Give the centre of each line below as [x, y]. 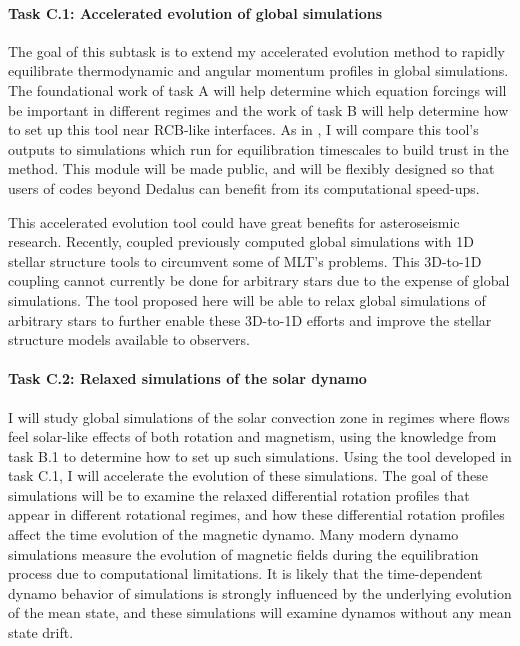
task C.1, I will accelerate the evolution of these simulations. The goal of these [248, 475]
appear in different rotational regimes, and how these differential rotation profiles [256, 514]
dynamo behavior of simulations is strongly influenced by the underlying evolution [260, 592]
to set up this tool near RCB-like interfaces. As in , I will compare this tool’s [243, 129]
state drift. [41, 632]
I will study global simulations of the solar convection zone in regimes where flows [259, 416]
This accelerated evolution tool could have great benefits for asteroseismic [234, 221]
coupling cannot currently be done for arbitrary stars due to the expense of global [259, 280]
